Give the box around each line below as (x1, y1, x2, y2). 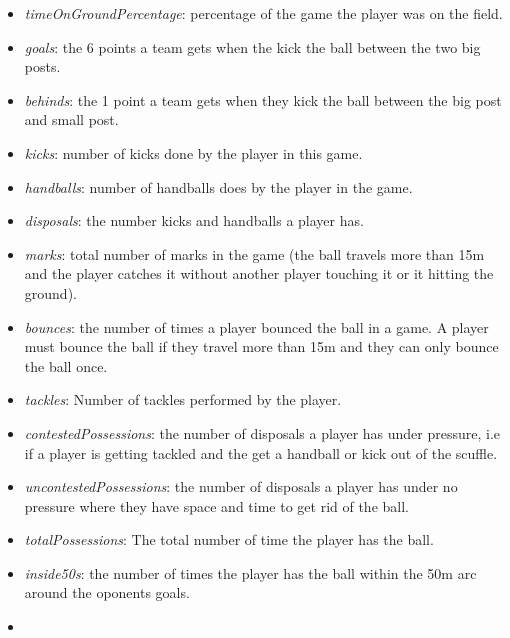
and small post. (24, 109, 119, 130)
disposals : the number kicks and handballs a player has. (24, 210, 364, 231)
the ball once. (24, 355, 108, 376)
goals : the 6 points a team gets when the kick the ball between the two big (24, 36, 481, 57)
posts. (24, 56, 61, 77)
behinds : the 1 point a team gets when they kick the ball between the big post (24, 89, 502, 110)
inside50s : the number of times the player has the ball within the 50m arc (24, 562, 477, 583)
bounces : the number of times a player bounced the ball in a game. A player (24, 316, 489, 337)
